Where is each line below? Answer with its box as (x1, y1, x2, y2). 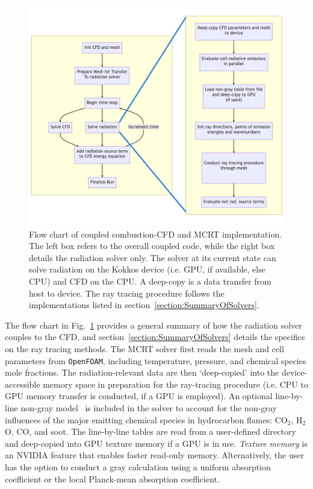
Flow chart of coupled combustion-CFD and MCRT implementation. (29, 227, 282, 240)
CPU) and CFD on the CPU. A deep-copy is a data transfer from (29, 275, 271, 287)
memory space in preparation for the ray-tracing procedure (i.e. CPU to (43, 377, 308, 390)
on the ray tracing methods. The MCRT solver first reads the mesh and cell (5, 342, 284, 355)
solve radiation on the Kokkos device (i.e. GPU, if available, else (29, 263, 265, 276)
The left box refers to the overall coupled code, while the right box (29, 239, 275, 252)
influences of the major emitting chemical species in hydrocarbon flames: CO (5, 413, 288, 426)
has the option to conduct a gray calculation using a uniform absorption (5, 460, 271, 473)
